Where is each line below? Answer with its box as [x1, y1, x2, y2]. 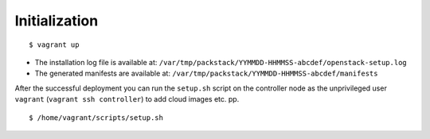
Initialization [14, 12, 99, 29]
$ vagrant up [29, 40, 80, 49]
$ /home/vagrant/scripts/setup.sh [29, 113, 163, 122]
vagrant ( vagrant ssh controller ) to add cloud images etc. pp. [14, 95, 240, 104]
